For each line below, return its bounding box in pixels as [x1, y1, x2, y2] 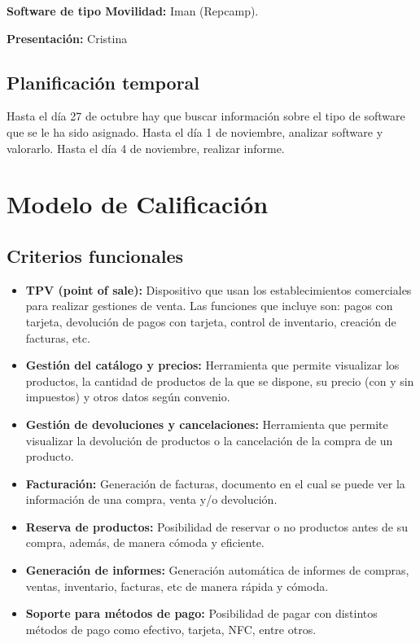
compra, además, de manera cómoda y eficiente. [25, 534, 265, 551]
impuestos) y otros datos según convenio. [25, 388, 230, 405]
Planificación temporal [7, 69, 200, 94]
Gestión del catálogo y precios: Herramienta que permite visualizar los [25, 356, 400, 374]
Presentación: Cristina [7, 29, 128, 46]
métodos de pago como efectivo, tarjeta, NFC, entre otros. [25, 620, 317, 637]
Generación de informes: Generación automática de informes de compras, [25, 562, 409, 579]
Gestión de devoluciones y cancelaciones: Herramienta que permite [25, 415, 388, 432]
